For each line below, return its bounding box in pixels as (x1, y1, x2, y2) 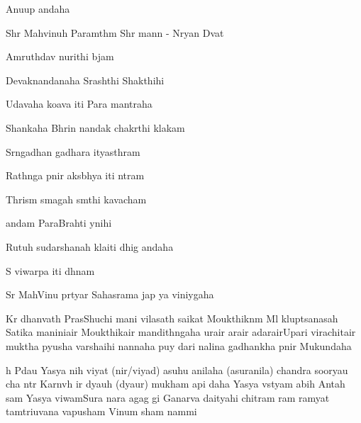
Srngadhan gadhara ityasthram (6, 144, 140, 159)
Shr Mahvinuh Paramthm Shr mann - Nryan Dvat (6, 25, 224, 40)
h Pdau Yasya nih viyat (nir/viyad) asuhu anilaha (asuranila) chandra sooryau (6, 362, 348, 377)
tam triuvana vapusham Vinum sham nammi (6, 404, 197, 419)
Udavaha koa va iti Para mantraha (6, 96, 152, 111)
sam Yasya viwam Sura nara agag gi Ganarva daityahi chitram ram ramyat (6, 390, 330, 405)
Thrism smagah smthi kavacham (6, 191, 147, 206)
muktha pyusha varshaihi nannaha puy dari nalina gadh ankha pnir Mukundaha (6, 338, 352, 353)
